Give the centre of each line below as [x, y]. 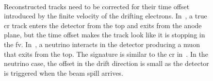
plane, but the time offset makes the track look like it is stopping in [105, 35]
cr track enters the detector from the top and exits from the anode [103, 25]
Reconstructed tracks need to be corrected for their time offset [97, 6]
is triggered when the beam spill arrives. [64, 73]
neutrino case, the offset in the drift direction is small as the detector [106, 63]
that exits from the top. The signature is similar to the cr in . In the [106, 54]
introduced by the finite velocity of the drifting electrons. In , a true [106, 16]
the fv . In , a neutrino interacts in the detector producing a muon [102, 44]
